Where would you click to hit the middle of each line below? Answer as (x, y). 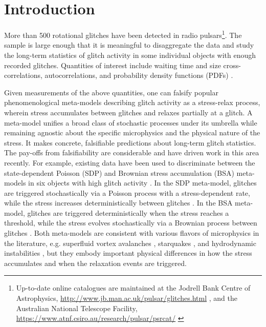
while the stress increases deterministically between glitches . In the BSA (118, 203)
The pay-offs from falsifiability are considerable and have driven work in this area (132, 152)
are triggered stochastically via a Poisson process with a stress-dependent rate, (127, 192)
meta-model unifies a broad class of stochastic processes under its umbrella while (131, 122)
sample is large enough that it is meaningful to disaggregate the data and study (129, 45)
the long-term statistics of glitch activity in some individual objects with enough (130, 55)
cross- (232, 65)
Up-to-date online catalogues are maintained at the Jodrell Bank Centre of (133, 288)
